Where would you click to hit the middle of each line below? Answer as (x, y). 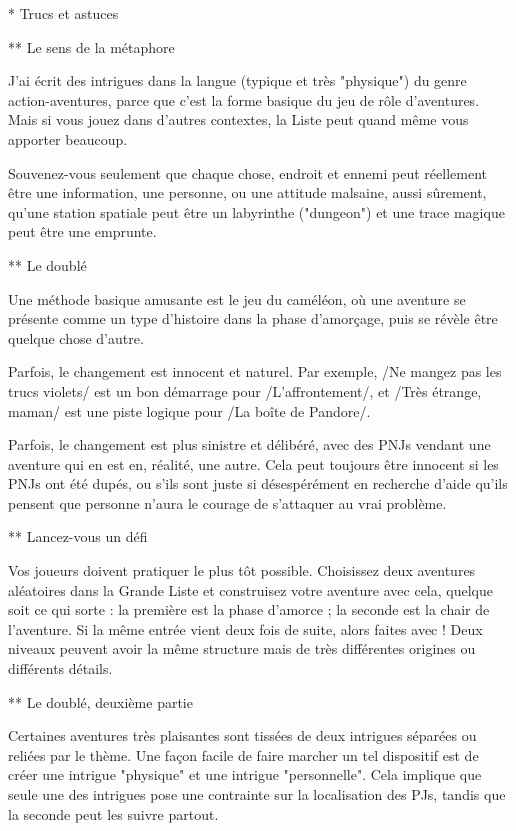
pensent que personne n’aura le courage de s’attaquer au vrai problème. (227, 502)
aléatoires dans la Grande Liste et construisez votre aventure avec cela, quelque (250, 589)
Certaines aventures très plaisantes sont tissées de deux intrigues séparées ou (242, 735)
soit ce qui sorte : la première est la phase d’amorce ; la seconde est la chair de (249, 609)
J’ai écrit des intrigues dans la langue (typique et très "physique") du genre (237, 80)
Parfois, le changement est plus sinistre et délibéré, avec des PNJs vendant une (249, 444)
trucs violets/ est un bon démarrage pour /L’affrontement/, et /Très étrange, (245, 390)
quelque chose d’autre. (76, 337)
